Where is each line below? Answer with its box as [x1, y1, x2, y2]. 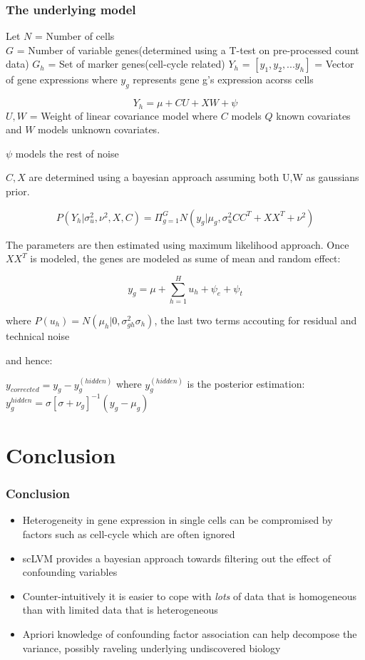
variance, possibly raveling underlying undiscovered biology [22, 640, 281, 655]
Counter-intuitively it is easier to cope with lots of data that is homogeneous [22, 588, 357, 603]
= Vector [314, 56, 354, 71]
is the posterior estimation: [187, 376, 305, 391]
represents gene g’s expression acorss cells [133, 72, 314, 87]
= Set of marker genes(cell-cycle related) [48, 56, 225, 71]
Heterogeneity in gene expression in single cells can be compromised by [22, 512, 333, 527]
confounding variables [22, 564, 118, 579]
